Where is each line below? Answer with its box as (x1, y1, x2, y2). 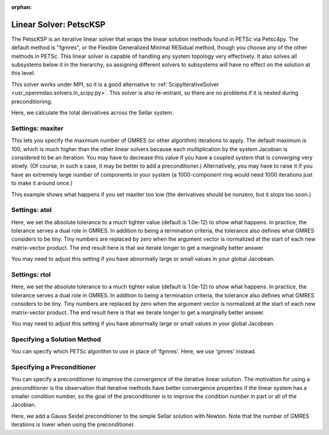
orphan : (11, 4, 32, 10)
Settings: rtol (11, 270, 51, 278)
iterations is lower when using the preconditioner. (11, 421, 135, 428)
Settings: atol (11, 206, 52, 214)
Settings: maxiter (11, 124, 64, 132)
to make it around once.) (11, 180, 73, 187)
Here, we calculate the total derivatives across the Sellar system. (11, 109, 174, 116)
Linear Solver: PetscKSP (11, 19, 106, 30)
